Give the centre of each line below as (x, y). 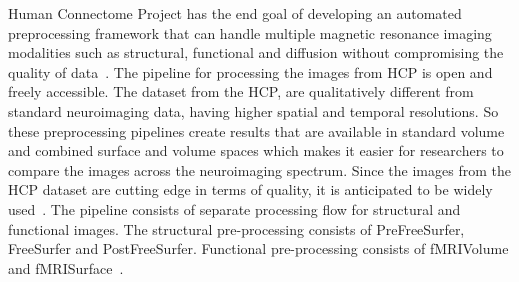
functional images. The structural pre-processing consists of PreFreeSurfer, (236, 228)
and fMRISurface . (66, 267)
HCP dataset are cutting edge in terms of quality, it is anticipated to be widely (250, 189)
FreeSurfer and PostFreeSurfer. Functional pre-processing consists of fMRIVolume (258, 248)
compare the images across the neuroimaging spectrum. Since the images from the (259, 169)
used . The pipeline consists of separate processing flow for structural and (234, 208)
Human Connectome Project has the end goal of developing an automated (235, 13)
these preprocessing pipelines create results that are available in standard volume (256, 130)
